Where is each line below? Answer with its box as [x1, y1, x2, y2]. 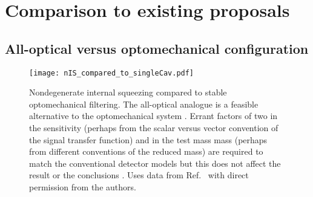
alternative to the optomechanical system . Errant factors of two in [29, 109, 278, 122]
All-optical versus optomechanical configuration [5, 39, 309, 57]
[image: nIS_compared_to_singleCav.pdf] [29, 68, 194, 77]
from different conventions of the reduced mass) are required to [29, 145, 263, 158]
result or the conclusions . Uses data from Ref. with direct [29, 169, 249, 181]
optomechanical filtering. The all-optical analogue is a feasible [29, 97, 259, 110]
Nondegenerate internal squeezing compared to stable [29, 86, 227, 98]
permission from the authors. [29, 180, 136, 193]
